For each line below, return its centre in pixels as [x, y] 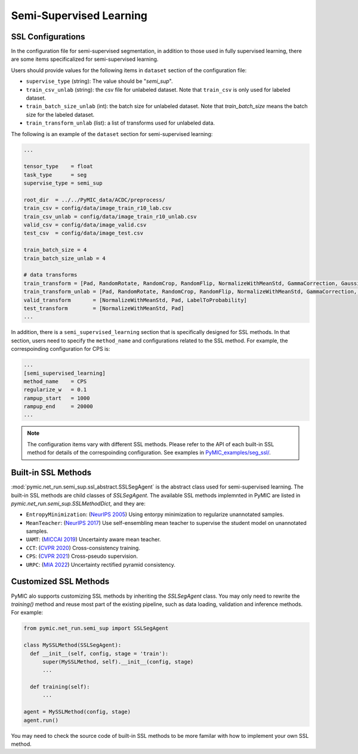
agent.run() [41, 720]
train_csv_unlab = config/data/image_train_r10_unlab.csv [110, 217]
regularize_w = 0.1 [55, 390]
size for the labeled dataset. [60, 115]
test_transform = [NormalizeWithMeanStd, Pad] [104, 308]
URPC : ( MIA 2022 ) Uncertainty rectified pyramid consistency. [101, 564]
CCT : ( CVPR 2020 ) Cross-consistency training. [83, 548]
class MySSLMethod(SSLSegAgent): [72, 645]
